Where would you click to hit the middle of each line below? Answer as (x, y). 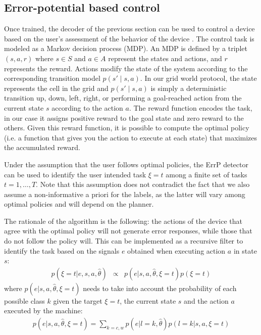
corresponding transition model (52, 78)
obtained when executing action (176, 250)
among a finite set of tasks (206, 174)
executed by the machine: (43, 310)
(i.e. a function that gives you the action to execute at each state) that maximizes (131, 137)
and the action (206, 300)
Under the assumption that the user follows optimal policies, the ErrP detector (126, 164)
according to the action (87, 107)
